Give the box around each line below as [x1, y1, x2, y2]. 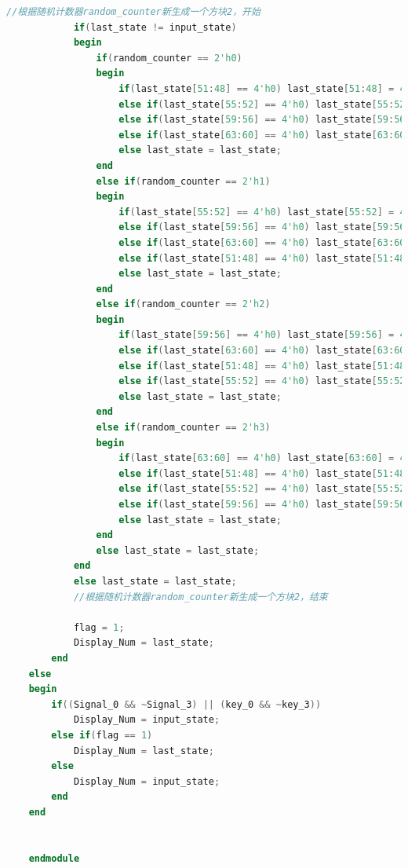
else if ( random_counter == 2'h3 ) [96, 422, 271, 434]
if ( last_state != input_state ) [73, 21, 237, 33]
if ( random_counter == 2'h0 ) [96, 52, 242, 64]
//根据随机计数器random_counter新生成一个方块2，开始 [6, 6, 260, 17]
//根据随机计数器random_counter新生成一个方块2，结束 [73, 591, 328, 602]
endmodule [28, 852, 80, 864]
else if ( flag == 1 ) [51, 729, 153, 741]
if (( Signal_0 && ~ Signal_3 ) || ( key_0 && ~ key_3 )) [51, 698, 322, 710]
